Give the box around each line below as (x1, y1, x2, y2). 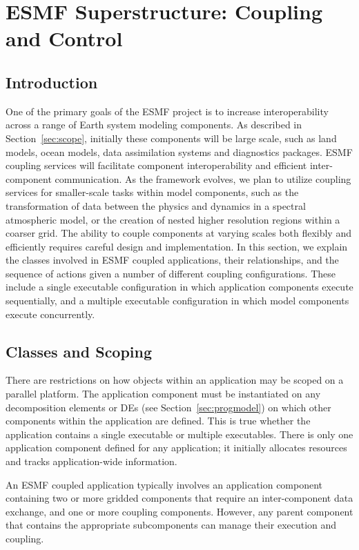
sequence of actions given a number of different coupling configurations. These (6, 266, 336, 280)
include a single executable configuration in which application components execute (6, 279, 353, 294)
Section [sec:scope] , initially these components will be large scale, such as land (6, 130, 337, 145)
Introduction (6, 71, 98, 92)
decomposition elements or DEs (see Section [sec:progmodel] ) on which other (6, 400, 331, 414)
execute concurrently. (6, 306, 95, 321)
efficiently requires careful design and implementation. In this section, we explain (6, 239, 348, 253)
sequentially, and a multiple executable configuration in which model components (6, 293, 349, 308)
